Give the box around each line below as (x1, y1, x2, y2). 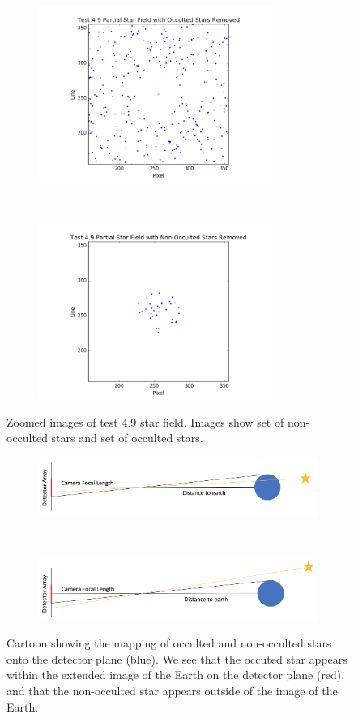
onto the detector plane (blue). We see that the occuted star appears (6, 650, 348, 667)
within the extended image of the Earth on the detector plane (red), (6, 666, 345, 683)
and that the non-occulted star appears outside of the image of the (6, 682, 338, 699)
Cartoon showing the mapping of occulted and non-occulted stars (6, 634, 331, 651)
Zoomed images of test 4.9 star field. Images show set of (6, 413, 284, 430)
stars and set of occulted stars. (51, 429, 203, 446)
